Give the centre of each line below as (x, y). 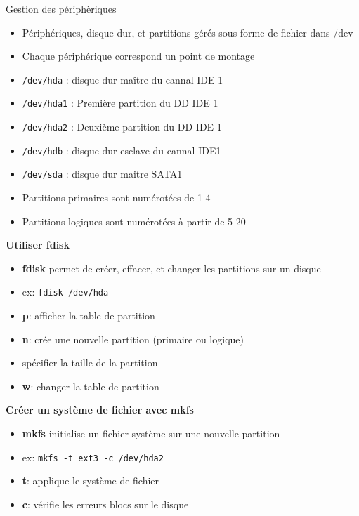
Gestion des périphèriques (61, 8)
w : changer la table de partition (91, 386)
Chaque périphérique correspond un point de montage (138, 56)
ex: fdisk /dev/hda (65, 292)
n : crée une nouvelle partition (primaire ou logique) (133, 339)
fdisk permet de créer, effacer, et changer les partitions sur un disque (171, 268)
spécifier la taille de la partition (90, 363)
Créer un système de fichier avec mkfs (100, 410)
